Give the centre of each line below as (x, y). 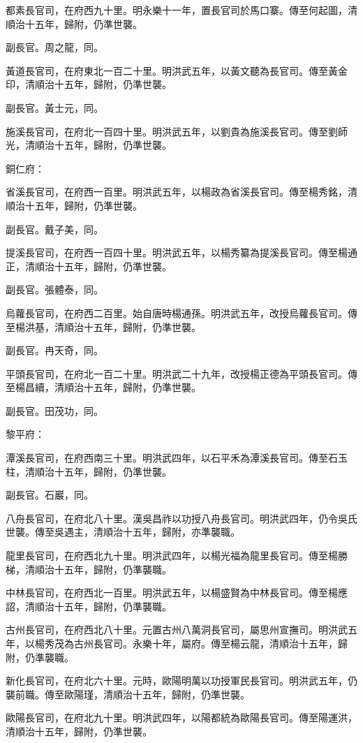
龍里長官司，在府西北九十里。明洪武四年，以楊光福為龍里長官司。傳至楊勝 (177, 556)
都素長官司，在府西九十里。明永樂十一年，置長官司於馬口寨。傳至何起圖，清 (181, 10)
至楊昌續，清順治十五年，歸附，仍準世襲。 (103, 387)
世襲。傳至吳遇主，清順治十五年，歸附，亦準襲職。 (123, 532)
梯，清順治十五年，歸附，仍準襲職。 (89, 569)
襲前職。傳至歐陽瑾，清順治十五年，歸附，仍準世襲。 (128, 694)
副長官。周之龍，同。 (54, 47)
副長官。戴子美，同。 (54, 229)
